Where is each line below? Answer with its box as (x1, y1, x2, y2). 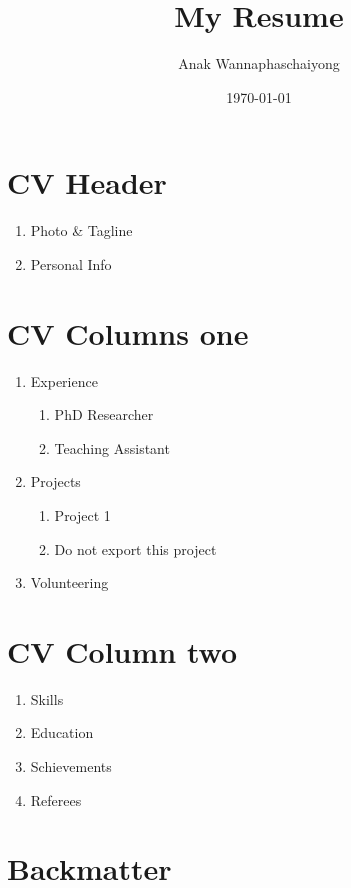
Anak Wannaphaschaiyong (178, 53, 340, 74)
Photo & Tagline (30, 220, 133, 241)
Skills (30, 688, 64, 709)
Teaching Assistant (54, 437, 170, 458)
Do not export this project (54, 538, 217, 559)
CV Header (7, 162, 167, 203)
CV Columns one (7, 312, 249, 353)
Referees (30, 789, 82, 810)
